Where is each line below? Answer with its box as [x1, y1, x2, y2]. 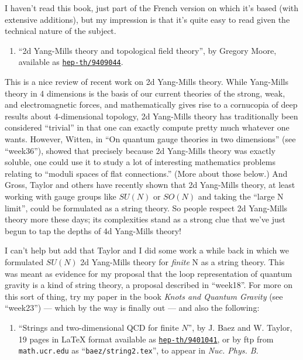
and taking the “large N [198, 190, 284, 202]
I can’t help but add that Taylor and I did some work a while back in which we [5, 244, 289, 256]
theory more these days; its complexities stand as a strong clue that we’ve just [5, 213, 285, 225]
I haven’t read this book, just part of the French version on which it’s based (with [5, 2, 299, 13]
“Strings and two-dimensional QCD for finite [18, 321, 179, 333]
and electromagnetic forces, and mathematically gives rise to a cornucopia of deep [5, 98, 298, 111]
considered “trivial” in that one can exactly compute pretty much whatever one [5, 121, 290, 133]
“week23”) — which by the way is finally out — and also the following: [5, 301, 260, 314]
